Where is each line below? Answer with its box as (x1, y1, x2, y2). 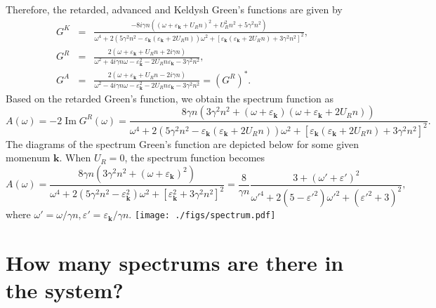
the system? (6, 276, 124, 304)
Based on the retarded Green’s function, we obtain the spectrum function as (6, 91, 334, 105)
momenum (6, 150, 51, 165)
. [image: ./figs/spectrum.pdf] (128, 207, 276, 222)
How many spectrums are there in (6, 248, 344, 277)
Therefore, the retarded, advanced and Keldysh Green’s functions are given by (6, 2, 343, 16)
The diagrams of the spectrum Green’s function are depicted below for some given (6, 136, 359, 151)
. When (59, 150, 91, 165)
